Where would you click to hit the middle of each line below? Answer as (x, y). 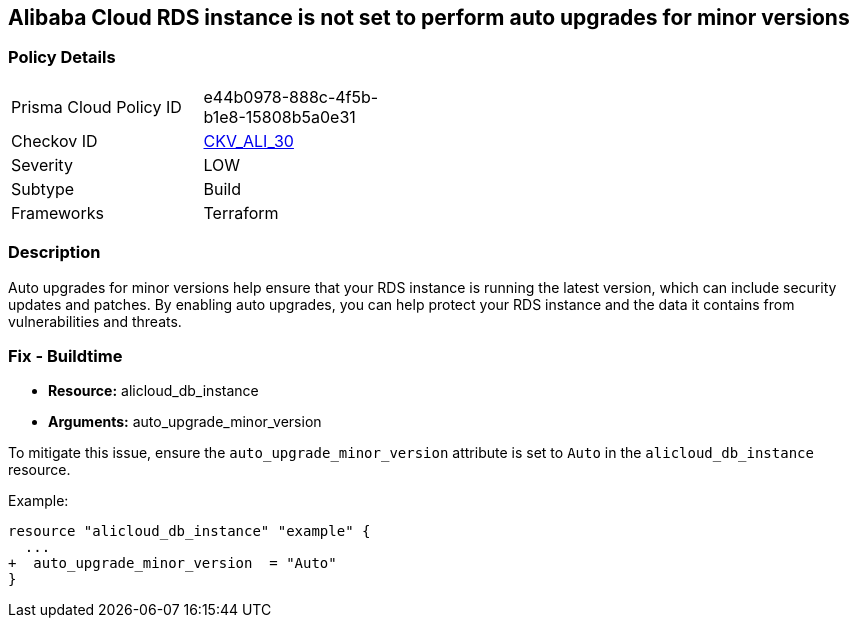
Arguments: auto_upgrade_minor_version (185, 422)
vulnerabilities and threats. (95, 321)
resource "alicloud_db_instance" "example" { (189, 531)
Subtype (43, 188)
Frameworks (57, 212)
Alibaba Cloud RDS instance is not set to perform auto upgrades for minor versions (429, 17)
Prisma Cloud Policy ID (96, 106)
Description (54, 252)
